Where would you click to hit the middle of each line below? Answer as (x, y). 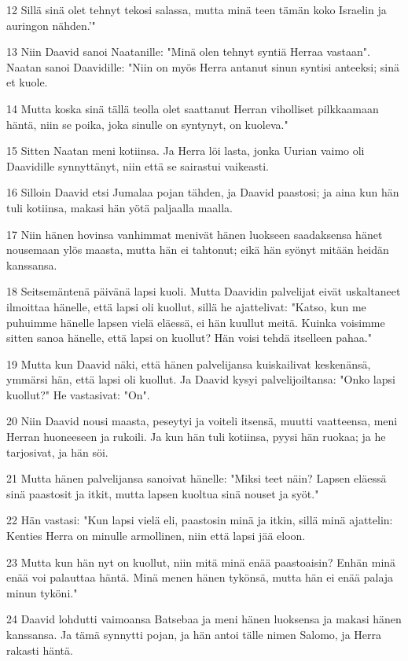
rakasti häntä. (40, 650)
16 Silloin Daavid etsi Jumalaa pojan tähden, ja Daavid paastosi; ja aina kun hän (203, 192)
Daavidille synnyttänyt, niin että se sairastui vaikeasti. (138, 165)
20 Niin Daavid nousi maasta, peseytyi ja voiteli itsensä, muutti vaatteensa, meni (202, 421)
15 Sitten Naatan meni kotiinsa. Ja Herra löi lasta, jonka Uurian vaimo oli (186, 151)
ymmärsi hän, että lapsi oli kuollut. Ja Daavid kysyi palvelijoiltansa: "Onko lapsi (201, 379)
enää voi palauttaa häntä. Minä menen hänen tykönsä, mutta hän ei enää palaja (200, 577)
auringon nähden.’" (51, 25)
